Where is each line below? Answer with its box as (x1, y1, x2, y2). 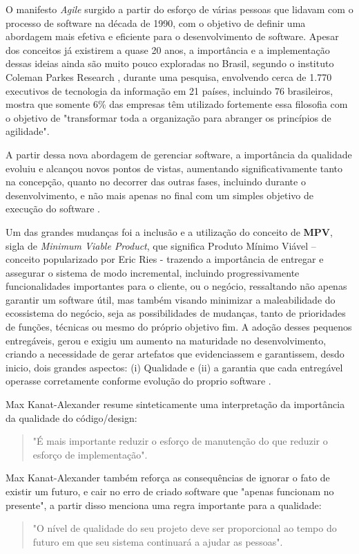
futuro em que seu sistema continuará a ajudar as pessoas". (32, 534, 283, 548)
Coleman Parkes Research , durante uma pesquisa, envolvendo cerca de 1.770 (6, 69, 332, 84)
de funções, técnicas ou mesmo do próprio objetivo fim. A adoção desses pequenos (6, 320, 352, 334)
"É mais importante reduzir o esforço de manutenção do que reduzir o (32, 434, 328, 448)
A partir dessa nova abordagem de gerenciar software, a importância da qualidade (6, 147, 352, 161)
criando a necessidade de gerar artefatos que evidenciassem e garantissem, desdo (6, 347, 345, 361)
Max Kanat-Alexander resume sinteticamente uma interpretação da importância (6, 397, 345, 412)
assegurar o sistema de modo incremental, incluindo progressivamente (6, 265, 300, 279)
